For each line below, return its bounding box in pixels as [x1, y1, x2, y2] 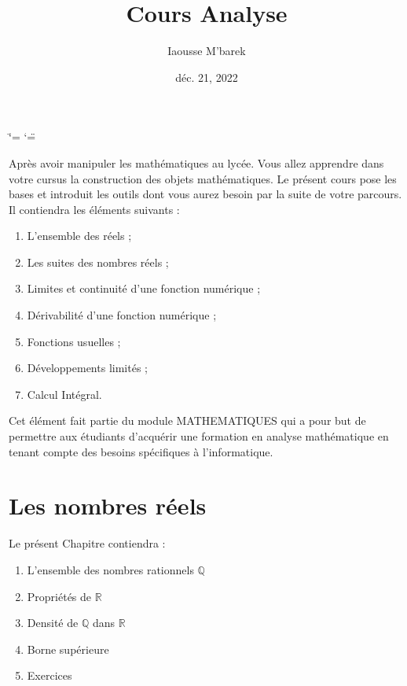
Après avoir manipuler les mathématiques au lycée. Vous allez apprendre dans [9, 154, 384, 171]
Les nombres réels [9, 489, 207, 522]
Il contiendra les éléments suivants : [9, 201, 180, 217]
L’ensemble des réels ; [27, 227, 132, 244]
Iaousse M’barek [167, 42, 246, 59]
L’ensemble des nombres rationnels [27, 561, 194, 577]
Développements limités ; [27, 360, 148, 376]
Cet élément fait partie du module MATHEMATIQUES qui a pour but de [9, 412, 366, 429]
